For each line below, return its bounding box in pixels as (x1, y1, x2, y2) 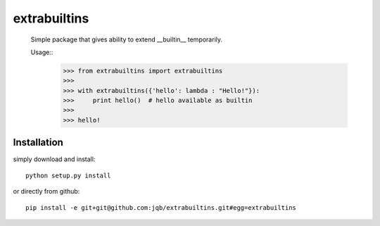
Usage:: (30, 48, 53, 56)
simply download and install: (13, 155, 96, 163)
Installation (13, 137, 63, 149)
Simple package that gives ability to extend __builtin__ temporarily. (30, 35, 223, 44)
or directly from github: (13, 187, 80, 196)
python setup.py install (25, 171, 111, 180)
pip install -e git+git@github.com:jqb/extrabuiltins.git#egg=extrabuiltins (25, 203, 297, 211)
